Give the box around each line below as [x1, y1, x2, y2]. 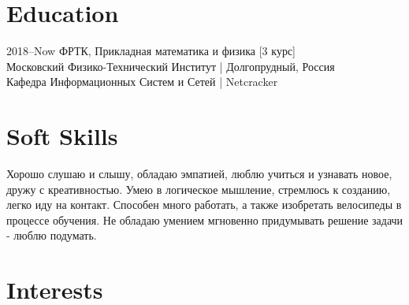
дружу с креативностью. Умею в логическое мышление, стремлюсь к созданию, [6, 180, 391, 197]
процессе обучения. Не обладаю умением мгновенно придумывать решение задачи [6, 211, 403, 228]
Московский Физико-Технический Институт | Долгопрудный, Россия [6, 58, 335, 74]
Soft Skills [6, 120, 118, 152]
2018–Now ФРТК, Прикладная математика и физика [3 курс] [6, 43, 296, 59]
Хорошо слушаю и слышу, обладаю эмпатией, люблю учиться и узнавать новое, [6, 166, 392, 182]
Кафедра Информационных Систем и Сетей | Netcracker [6, 73, 278, 90]
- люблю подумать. [6, 227, 97, 244]
